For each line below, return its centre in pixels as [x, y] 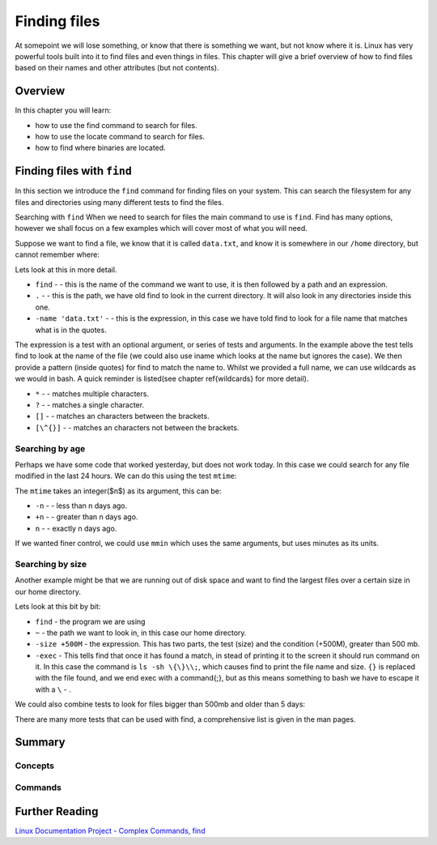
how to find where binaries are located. [100, 148]
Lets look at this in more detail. [66, 269]
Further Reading [57, 811]
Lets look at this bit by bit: [58, 607]
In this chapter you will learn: [63, 110]
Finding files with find [74, 171]
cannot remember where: [57, 254]
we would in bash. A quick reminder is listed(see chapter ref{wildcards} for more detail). [162, 379]
